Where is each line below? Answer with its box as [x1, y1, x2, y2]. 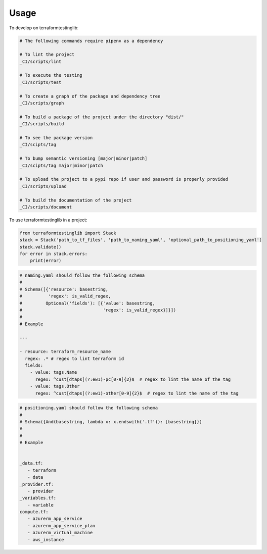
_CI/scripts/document [19, 204, 72, 210]
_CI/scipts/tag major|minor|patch [19, 162, 103, 168]
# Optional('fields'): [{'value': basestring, [19, 300, 155, 306]
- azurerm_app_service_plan [27, 523, 96, 528]
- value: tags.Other [30, 384, 80, 389]
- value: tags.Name [30, 369, 78, 375]
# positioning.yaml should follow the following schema [19, 405, 158, 411]
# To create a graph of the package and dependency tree [19, 93, 161, 99]
